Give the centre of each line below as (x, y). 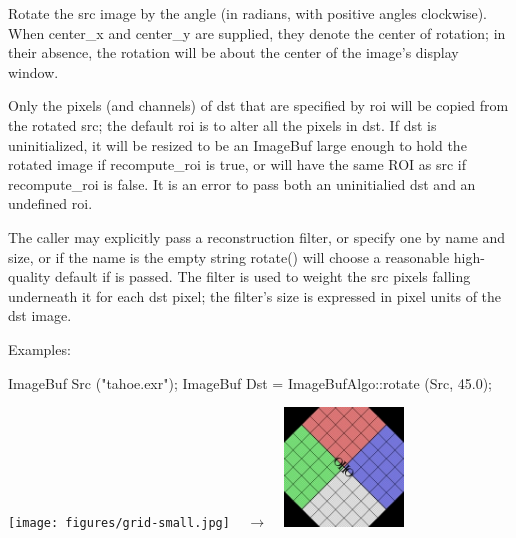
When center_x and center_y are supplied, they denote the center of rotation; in (257, 32)
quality (29, 276)
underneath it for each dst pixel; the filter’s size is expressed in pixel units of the (255, 295)
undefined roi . (50, 203)
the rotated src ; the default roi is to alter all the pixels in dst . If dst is (222, 124)
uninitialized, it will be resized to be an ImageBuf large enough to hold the (237, 144)
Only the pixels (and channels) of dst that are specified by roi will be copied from (258, 105)
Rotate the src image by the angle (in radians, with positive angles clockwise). (247, 13)
